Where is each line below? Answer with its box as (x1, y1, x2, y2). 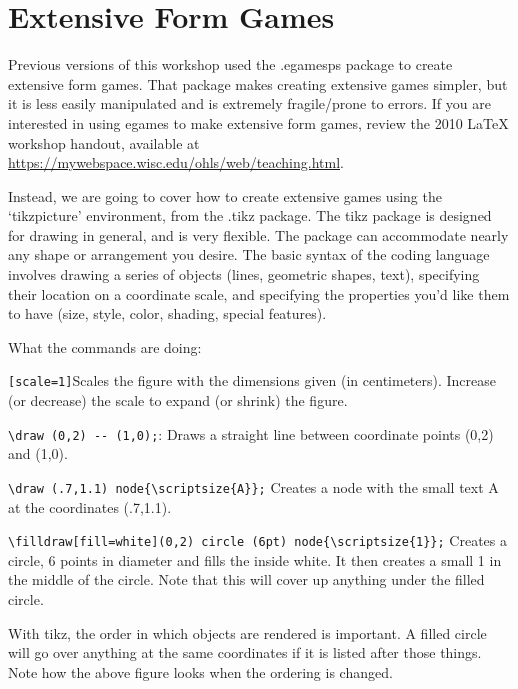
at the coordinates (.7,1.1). (8, 496, 172, 517)
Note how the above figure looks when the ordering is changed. (8, 661, 393, 682)
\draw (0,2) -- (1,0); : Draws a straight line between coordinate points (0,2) (8, 423, 494, 444)
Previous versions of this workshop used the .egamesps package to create (8, 54, 453, 75)
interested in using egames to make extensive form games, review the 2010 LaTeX (8, 112, 509, 133)
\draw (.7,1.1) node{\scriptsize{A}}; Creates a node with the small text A (8, 476, 499, 497)
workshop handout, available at (8, 132, 200, 153)
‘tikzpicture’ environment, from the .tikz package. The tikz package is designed (8, 205, 492, 226)
